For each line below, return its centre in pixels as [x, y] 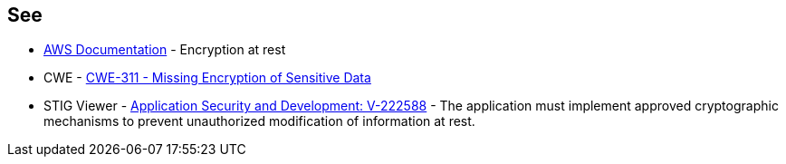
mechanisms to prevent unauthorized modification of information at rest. [259, 121]
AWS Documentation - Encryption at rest [165, 50]
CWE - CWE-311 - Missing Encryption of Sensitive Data [207, 78]
